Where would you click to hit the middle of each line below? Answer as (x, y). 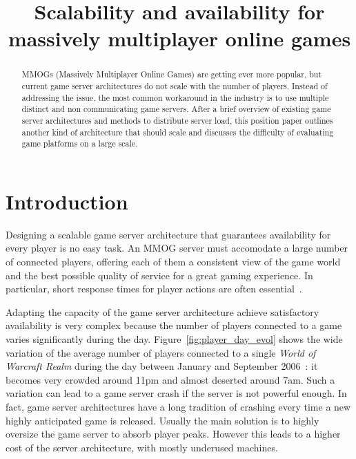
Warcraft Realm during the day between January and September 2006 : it (162, 366)
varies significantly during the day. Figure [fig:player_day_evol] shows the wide (174, 339)
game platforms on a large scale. (80, 143)
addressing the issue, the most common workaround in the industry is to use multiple (175, 97)
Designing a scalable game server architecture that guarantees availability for (168, 234)
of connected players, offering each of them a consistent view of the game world (173, 262)
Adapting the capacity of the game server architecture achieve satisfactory (162, 311)
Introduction (67, 201)
